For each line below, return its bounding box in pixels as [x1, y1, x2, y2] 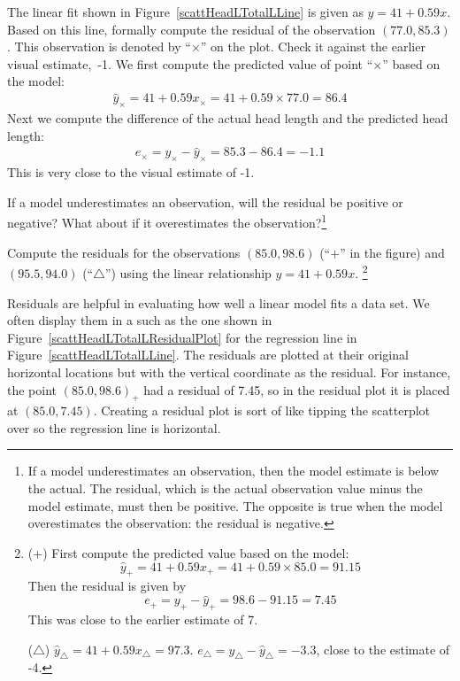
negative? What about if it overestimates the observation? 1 [7, 211, 327, 232]
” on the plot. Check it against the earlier [200, 37, 425, 56]
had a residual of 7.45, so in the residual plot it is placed [143, 380, 450, 399]
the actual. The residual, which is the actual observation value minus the [27, 479, 423, 498]
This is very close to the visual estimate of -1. [7, 163, 255, 182]
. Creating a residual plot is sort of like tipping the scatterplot [93, 401, 431, 420]
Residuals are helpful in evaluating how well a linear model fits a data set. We [7, 293, 430, 312]
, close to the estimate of [316, 639, 450, 658]
